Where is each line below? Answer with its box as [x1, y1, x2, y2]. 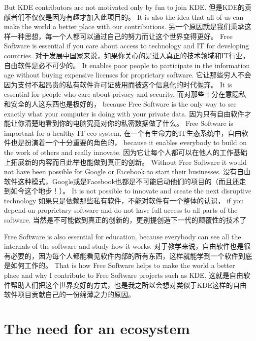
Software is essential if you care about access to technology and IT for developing [4, 40, 249, 51]
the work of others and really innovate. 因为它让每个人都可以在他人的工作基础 [4, 147, 248, 157]
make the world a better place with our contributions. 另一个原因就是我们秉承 [4, 21, 245, 32]
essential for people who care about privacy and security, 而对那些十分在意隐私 [4, 89, 246, 99]
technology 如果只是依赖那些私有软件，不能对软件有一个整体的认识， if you [4, 195, 244, 205]
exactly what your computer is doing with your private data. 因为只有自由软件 [4, 108, 245, 118]
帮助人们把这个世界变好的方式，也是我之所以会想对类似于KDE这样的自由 [10, 279, 247, 290]
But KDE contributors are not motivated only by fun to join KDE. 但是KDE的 [4, 2, 245, 12]
